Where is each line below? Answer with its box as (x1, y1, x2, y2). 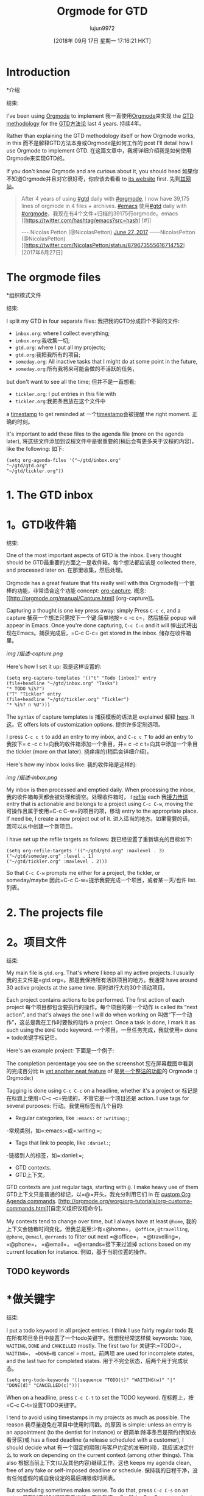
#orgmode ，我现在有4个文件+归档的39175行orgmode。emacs (21, 209, 178, 217)
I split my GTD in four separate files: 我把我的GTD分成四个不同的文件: (6, 317, 180, 325)
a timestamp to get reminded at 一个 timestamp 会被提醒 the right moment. (6, 410, 191, 417)
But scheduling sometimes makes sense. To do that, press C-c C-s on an (6, 1487, 189, 1494)
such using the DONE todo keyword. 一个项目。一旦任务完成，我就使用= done (6, 1026, 198, 1034)
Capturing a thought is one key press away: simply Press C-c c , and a (6, 606, 181, 614)
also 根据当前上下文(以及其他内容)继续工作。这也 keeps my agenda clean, (6, 1459, 192, 1467)
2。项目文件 (6, 935, 67, 949)
